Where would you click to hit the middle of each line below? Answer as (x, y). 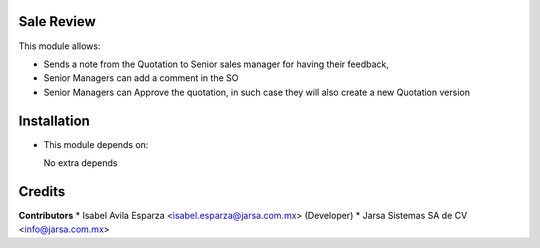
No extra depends (80, 162)
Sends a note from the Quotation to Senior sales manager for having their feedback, (216, 64)
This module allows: (59, 46)
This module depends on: (96, 144)
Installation (54, 120)
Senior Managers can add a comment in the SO (141, 78)
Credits (42, 191)
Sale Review (57, 21)
